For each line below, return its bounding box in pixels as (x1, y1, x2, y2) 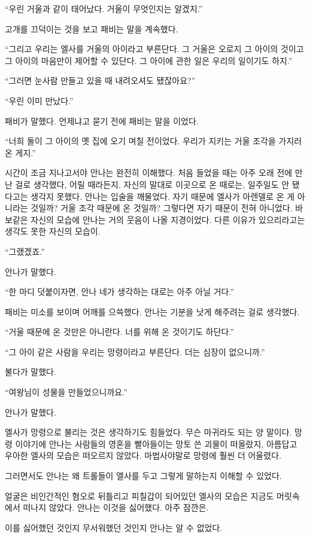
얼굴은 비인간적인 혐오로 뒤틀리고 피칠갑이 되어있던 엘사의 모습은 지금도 (5, 489, 274, 502)
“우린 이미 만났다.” (5, 94, 74, 106)
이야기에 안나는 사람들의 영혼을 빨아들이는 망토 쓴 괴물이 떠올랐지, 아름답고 (15, 437, 297, 450)
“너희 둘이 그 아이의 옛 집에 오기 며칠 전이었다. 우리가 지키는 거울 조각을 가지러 (5, 135, 302, 147)
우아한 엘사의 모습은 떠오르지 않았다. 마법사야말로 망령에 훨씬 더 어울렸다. (5, 449, 281, 462)
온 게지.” (5, 146, 36, 158)
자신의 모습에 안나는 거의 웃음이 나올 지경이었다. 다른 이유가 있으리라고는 (31, 213, 305, 225)
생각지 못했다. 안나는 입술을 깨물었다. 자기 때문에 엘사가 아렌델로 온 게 (31, 190, 295, 202)
